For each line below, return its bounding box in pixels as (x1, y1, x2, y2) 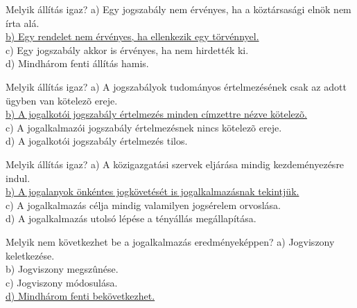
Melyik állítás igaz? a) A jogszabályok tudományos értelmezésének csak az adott (6, 79, 347, 93)
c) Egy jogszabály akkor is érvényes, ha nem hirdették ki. (6, 42, 249, 57)
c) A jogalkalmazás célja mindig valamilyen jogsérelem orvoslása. (6, 197, 281, 212)
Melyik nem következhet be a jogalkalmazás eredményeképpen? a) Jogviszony (6, 234, 335, 248)
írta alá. (6, 15, 40, 30)
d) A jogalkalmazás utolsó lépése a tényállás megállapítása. (6, 211, 256, 226)
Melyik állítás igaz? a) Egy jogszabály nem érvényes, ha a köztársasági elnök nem (6, 2, 351, 16)
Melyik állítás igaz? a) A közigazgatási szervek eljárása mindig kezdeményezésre (6, 156, 345, 171)
